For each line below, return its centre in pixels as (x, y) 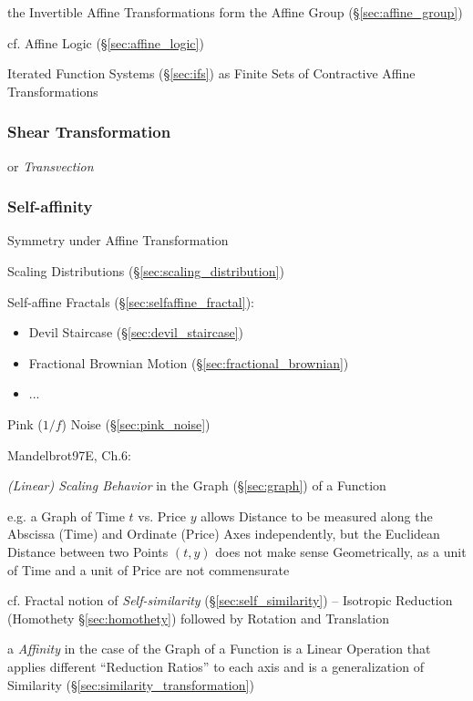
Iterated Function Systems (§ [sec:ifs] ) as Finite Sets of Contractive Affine (211, 73)
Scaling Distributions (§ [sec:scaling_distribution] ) (146, 271)
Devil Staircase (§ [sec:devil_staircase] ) (136, 332)
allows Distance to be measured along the (317, 515)
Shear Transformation (89, 132)
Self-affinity (50, 206)
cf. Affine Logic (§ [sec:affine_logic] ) (106, 42)
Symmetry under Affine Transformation (118, 240)
